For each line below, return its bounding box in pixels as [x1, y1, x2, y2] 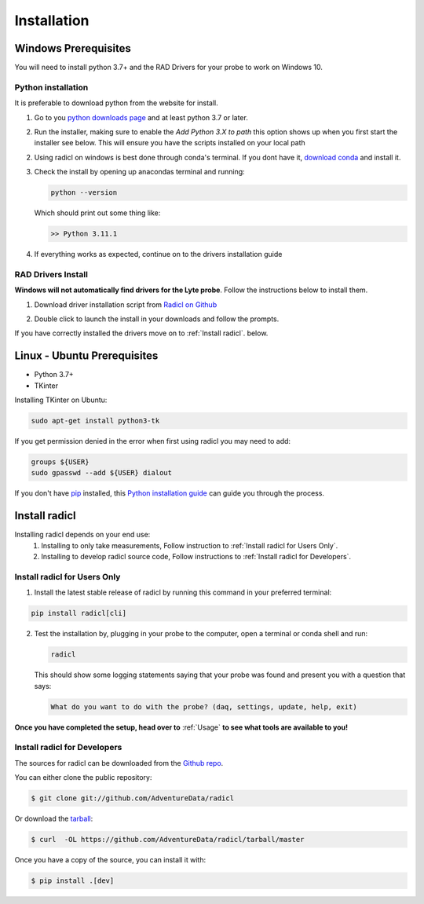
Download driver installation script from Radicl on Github [34, 299, 217, 309]
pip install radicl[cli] [31, 609, 127, 618]
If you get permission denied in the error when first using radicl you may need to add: [14, 437, 291, 446]
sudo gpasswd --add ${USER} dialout [31, 468, 173, 478]
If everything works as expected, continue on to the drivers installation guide [34, 250, 283, 259]
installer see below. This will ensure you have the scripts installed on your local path [34, 138, 305, 148]
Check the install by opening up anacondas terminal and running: [34, 167, 245, 177]
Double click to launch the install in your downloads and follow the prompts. [34, 314, 280, 324]
